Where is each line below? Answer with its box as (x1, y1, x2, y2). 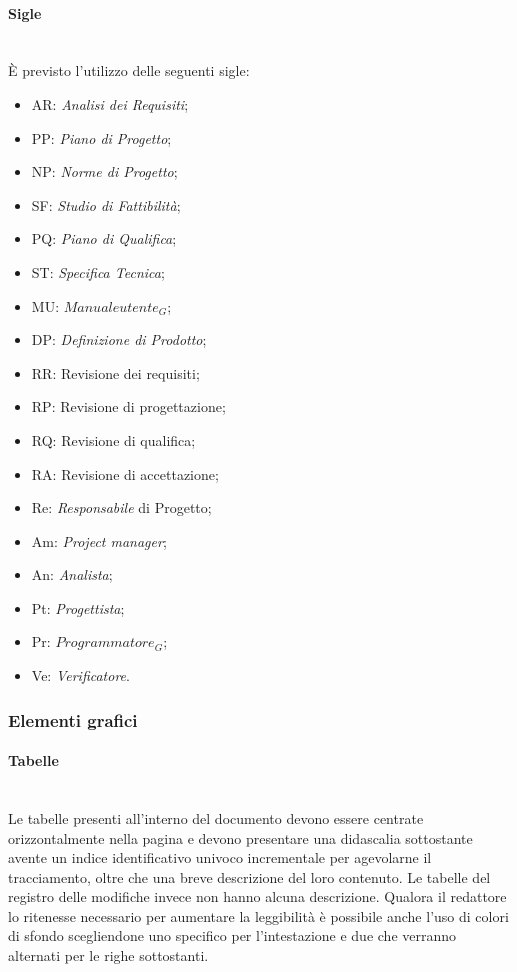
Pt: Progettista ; (31, 597, 125, 618)
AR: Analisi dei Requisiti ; (31, 93, 189, 114)
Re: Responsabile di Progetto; (31, 497, 212, 518)
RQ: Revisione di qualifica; (31, 429, 196, 450)
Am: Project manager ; (31, 530, 167, 551)
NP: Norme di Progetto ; (31, 161, 178, 182)
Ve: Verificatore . (31, 665, 130, 686)
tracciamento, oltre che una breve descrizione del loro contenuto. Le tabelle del (8, 866, 491, 887)
